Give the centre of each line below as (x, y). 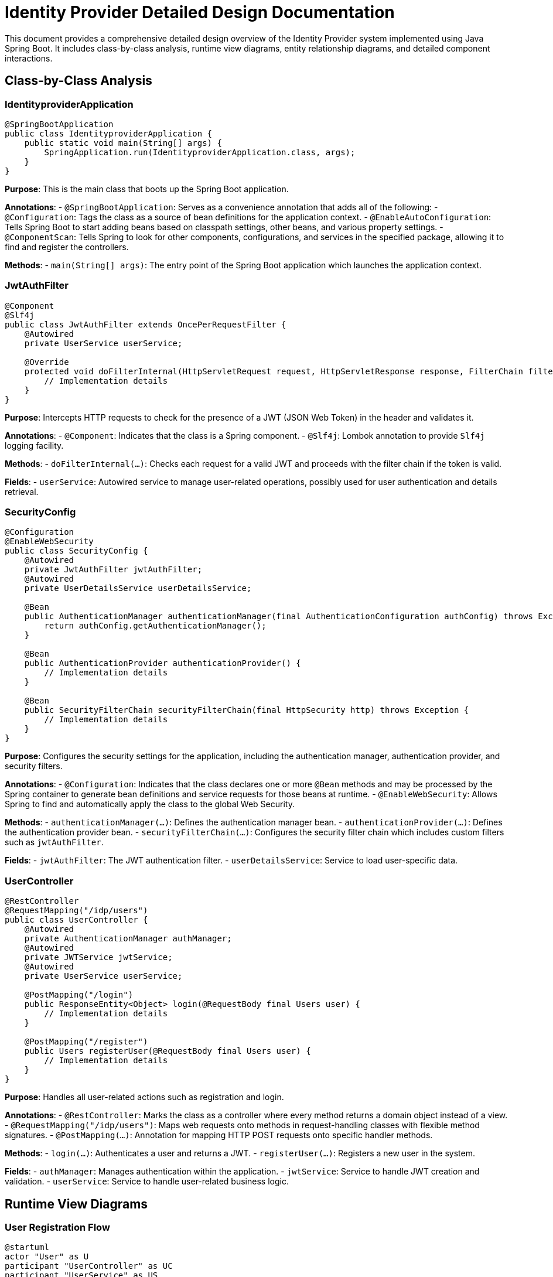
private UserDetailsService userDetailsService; (138, 588)
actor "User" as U (47, 1257)
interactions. (29, 58)
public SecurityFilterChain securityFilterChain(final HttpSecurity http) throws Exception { (247, 710)
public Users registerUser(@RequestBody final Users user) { (168, 1051)
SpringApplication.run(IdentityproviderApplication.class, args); (200, 152)
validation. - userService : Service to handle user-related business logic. (147, 1182)
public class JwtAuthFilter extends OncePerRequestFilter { (146, 324)
